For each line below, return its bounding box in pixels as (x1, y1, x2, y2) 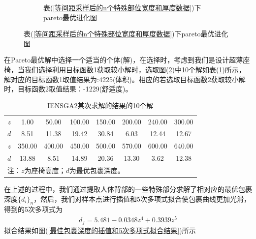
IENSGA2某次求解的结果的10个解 (47, 100, 154, 110)
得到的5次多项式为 (4, 204, 63, 214)
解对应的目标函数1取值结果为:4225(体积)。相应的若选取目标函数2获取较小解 (4, 74, 246, 84)
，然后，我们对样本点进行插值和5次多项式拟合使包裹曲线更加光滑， (33, 193, 251, 204)
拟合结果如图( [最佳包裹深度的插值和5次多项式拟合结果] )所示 (4, 225, 196, 235)
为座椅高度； (24, 165, 66, 175)
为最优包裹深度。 (69, 165, 125, 175)
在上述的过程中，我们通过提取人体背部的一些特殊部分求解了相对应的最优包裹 (4, 184, 252, 194)
